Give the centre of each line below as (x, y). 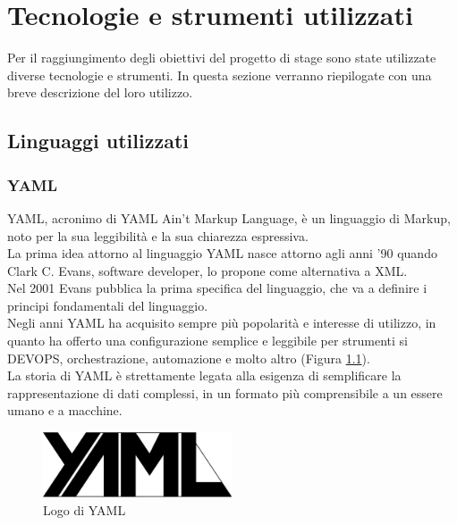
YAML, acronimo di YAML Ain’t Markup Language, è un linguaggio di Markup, (229, 217)
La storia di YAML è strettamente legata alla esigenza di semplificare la (204, 375)
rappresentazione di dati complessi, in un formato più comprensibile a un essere (225, 392)
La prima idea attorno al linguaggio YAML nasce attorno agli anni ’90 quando (222, 253)
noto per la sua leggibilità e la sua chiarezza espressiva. (158, 235)
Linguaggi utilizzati (98, 141)
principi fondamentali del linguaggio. (108, 305)
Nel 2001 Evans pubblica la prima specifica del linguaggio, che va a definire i (217, 288)
